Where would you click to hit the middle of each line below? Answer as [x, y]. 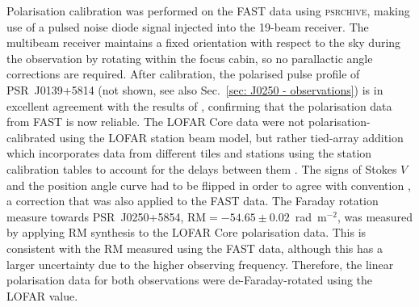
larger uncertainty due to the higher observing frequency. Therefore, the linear [200, 264]
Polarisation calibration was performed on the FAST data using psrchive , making [208, 11]
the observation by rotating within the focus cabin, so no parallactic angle [190, 58]
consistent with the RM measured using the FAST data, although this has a [195, 248]
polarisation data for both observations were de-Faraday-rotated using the [190, 280]
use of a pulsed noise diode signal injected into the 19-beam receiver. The [188, 26]
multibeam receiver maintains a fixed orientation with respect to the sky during [204, 42]
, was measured [375, 216]
